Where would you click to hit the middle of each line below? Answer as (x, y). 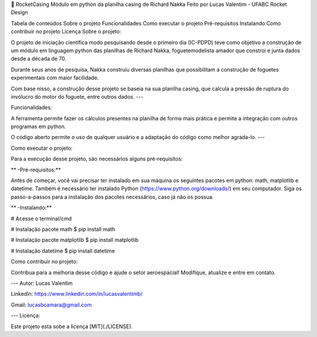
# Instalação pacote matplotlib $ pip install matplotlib (75, 240)
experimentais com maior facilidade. (55, 78)
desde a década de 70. (39, 59)
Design (19, 12)
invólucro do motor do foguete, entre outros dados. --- (77, 96)
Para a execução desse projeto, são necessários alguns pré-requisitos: (97, 159)
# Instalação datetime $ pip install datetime (63, 251)
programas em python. (38, 127)
